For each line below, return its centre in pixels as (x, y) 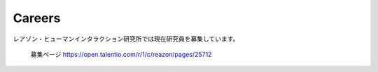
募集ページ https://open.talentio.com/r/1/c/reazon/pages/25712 (121, 54)
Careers (37, 18)
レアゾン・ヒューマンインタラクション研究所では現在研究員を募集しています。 (126, 39)
